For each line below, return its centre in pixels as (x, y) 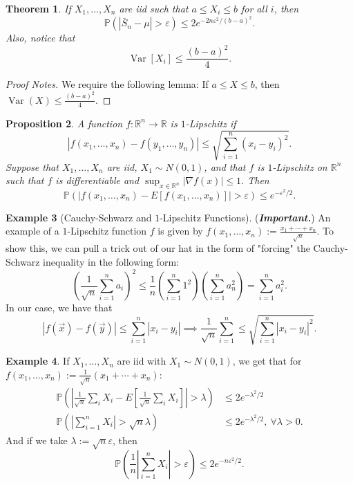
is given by (180, 231)
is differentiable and (97, 180)
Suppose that (32, 166)
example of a (32, 231)
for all (254, 8)
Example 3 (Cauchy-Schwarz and (79, 217)
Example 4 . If (38, 361)
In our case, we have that (59, 308)
